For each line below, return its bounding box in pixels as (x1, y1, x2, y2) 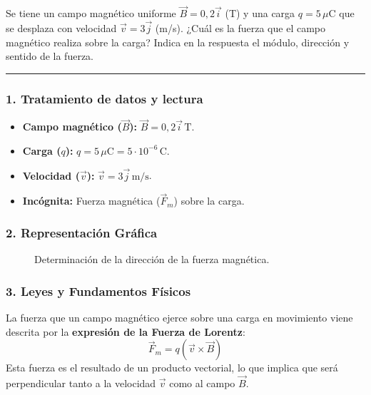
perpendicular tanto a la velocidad (6, 376, 156, 391)
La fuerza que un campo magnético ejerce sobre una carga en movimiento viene (6, 310, 353, 325)
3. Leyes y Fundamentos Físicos (6, 282, 191, 299)
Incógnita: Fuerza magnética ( (22, 193, 161, 208)
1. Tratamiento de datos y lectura (6, 89, 203, 107)
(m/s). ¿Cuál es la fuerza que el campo (155, 21, 326, 36)
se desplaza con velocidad (6, 21, 117, 36)
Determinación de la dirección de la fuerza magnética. (34, 252, 270, 267)
